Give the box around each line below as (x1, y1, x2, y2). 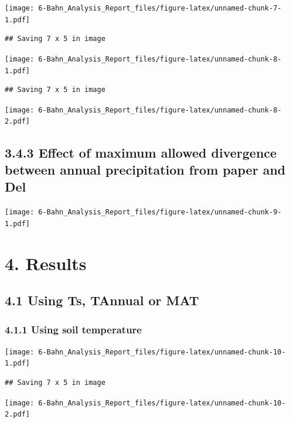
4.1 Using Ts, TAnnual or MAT (5, 291, 199, 309)
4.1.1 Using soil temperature (5, 322, 142, 336)
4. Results (5, 251, 87, 275)
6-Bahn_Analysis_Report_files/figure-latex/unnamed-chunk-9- (38, 208, 282, 217)
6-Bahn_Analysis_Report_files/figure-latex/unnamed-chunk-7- (38, 4, 282, 12)
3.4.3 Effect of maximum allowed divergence (5, 143, 277, 161)
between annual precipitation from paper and (5, 160, 286, 178)
